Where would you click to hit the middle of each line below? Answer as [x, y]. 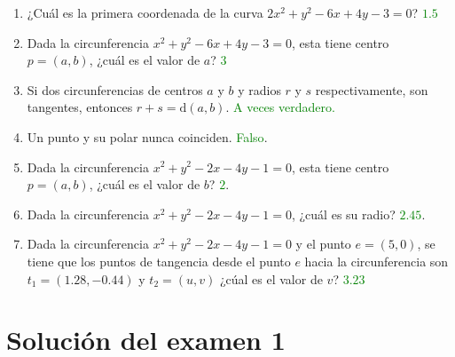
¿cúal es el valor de [271, 278]
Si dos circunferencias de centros [115, 89]
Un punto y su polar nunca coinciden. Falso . [147, 136]
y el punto [323, 244]
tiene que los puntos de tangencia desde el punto [159, 261]
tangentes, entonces [80, 107]
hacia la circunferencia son [377, 261]
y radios [259, 89]
